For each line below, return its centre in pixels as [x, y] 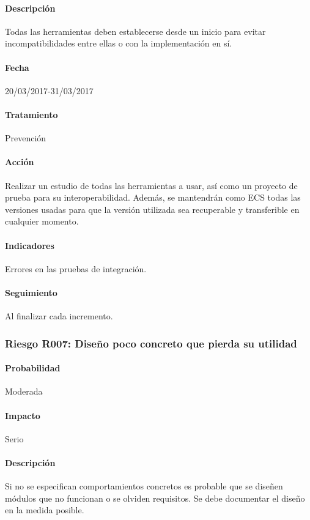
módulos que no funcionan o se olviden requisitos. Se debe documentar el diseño [155, 498]
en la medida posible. [45, 510]
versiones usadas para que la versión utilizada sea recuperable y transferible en [152, 209]
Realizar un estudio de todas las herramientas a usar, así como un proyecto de [151, 185]
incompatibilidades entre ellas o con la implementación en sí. [119, 43]
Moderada [24, 391]
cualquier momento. [42, 221]
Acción [20, 162]
